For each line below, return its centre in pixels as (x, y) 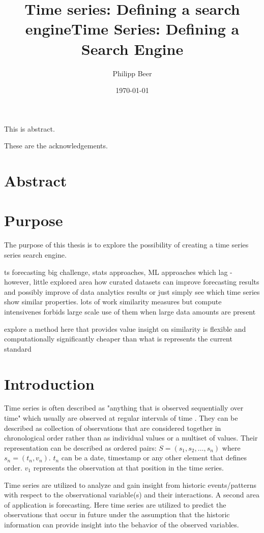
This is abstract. (30, 128)
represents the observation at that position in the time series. (128, 467)
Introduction (49, 383)
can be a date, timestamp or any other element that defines (154, 458)
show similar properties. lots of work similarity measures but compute (113, 302)
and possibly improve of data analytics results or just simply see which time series (132, 291)
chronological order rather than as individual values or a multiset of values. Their (131, 438)
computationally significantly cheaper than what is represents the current (118, 339)
